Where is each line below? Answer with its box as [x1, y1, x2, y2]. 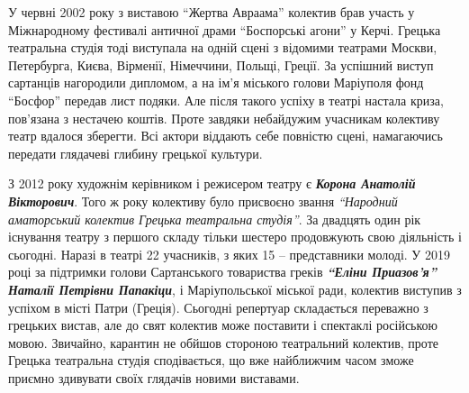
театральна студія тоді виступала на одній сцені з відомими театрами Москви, [8, 38, 437, 57]
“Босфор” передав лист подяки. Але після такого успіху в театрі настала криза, [8, 90, 444, 109]
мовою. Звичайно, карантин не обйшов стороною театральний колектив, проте [8, 333, 438, 352]
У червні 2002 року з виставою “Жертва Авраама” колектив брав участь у [8, 3, 415, 21]
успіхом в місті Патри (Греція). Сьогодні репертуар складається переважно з [8, 297, 428, 316]
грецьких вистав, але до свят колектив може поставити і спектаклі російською [8, 315, 438, 334]
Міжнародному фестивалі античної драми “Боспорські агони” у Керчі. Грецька [8, 20, 441, 39]
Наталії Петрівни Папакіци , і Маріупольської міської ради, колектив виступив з [8, 279, 462, 298]
